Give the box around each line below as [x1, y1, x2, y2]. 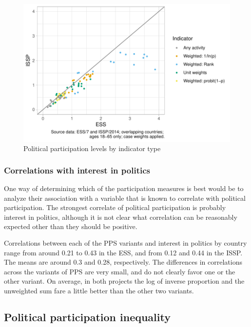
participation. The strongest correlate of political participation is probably [4, 202, 226, 212]
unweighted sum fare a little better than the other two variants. [4, 286, 194, 295]
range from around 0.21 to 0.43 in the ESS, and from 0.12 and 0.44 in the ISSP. [4, 247, 243, 257]
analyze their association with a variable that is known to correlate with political [4, 192, 246, 203]
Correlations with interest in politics [4, 164, 150, 176]
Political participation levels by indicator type [23, 143, 161, 154]
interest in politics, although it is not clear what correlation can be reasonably [4, 212, 237, 222]
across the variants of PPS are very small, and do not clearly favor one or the [4, 266, 235, 276]
